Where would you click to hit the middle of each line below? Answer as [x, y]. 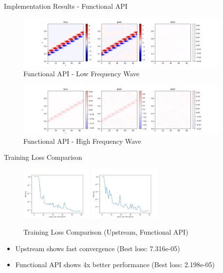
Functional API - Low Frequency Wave [81, 73]
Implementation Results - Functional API [66, 6]
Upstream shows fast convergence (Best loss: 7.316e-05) [98, 248]
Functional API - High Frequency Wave [82, 141]
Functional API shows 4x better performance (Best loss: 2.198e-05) [115, 264]
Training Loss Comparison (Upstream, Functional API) [106, 232]
